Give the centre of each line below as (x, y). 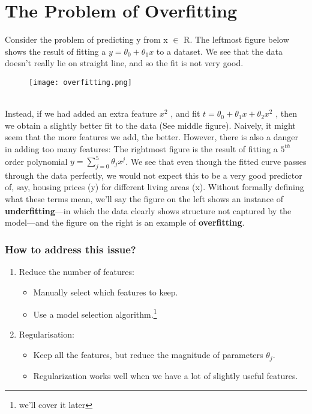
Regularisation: (46, 334)
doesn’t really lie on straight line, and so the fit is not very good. (124, 63)
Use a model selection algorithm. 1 (95, 313)
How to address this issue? (70, 249)
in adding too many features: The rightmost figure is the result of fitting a (141, 148)
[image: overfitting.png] (80, 82)
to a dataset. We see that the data (219, 51)
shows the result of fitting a (55, 51)
